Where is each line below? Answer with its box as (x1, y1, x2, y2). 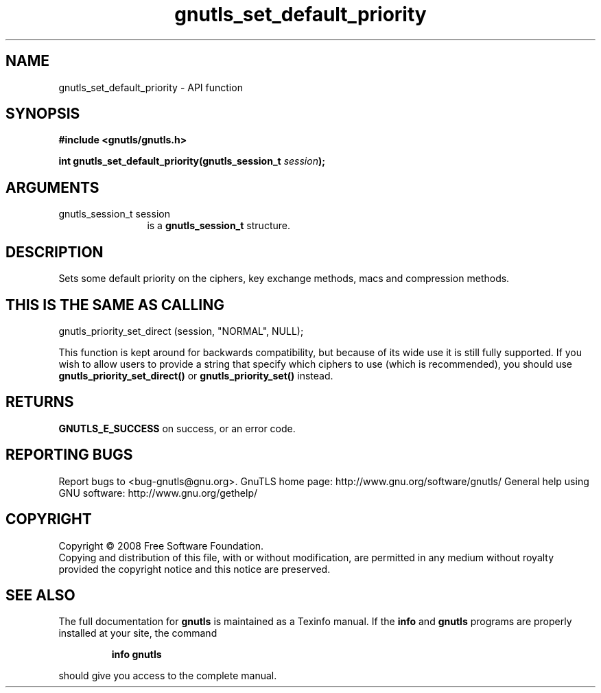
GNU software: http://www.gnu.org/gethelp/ (58, 486, 258, 499)
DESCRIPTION (5, 243, 104, 261)
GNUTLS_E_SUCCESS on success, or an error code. (58, 422, 296, 434)
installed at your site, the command (58, 627, 217, 639)
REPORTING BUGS (5, 446, 133, 464)
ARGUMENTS (5, 178, 99, 196)
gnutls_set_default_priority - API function (58, 81, 243, 93)
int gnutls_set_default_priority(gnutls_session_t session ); (58, 155, 326, 167)
